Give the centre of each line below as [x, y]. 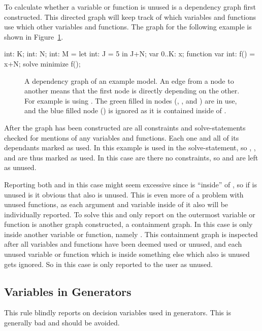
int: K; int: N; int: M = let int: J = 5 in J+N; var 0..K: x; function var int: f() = [130, 54]
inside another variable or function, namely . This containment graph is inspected [131, 234]
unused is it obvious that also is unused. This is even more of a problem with [124, 194]
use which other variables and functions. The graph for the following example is [128, 27]
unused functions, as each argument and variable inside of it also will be [116, 204]
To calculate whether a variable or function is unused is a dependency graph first [130, 7]
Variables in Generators [68, 291]
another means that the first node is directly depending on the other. [132, 91]
